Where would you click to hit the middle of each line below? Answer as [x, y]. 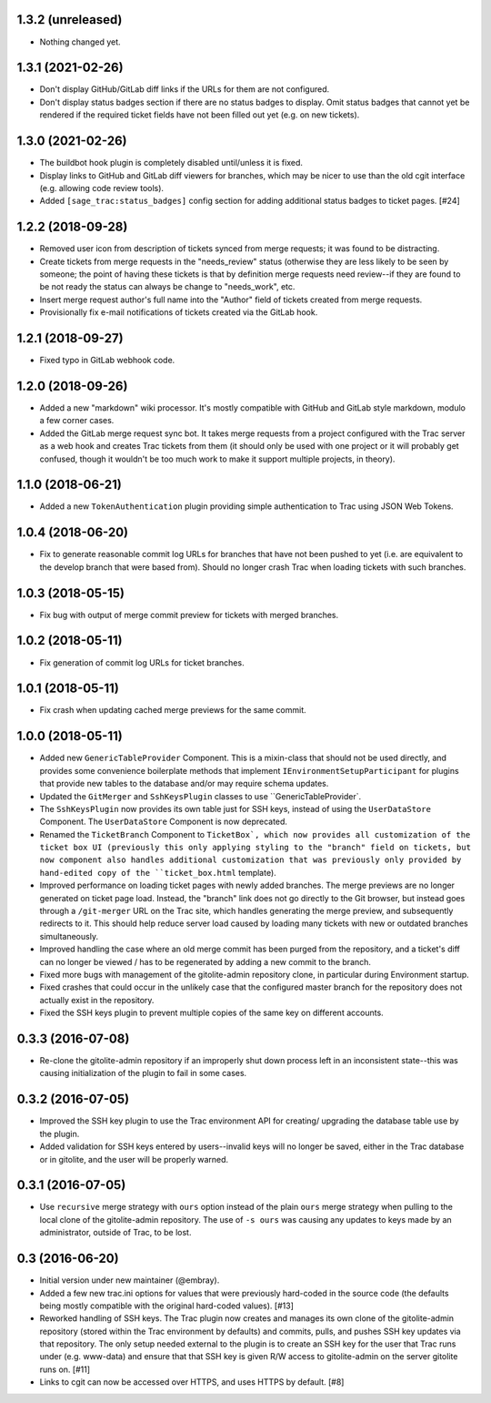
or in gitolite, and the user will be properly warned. [134, 1159]
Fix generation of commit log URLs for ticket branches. [142, 662]
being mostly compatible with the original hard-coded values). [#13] [167, 1306]
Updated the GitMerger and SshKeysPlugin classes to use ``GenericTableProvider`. [200, 796]
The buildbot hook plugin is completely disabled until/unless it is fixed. [171, 163]
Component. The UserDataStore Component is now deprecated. [164, 822]
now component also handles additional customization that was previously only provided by [251, 860]
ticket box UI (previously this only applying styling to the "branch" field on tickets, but [256, 848]
